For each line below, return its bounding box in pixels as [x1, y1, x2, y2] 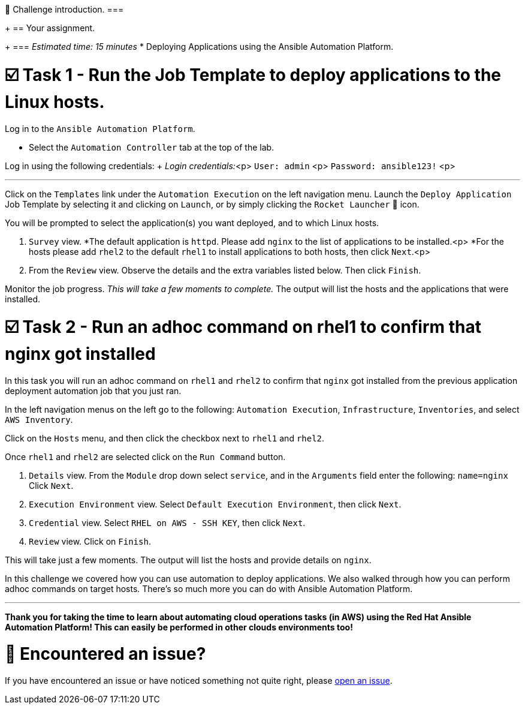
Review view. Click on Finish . [29, 536, 151, 546]
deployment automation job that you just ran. [5, 386, 182, 396]
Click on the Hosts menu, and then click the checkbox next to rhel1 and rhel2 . [5, 433, 325, 443]
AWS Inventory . [5, 414, 73, 425]
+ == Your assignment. [5, 23, 95, 33]
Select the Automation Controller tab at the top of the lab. [29, 142, 274, 152]
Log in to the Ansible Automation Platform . [5, 123, 195, 134]
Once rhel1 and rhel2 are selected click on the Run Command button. [5, 452, 286, 462]
